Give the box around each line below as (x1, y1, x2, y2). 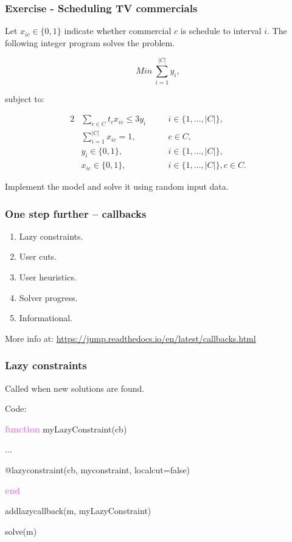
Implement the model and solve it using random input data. (5, 180, 229, 193)
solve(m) (5, 524, 37, 537)
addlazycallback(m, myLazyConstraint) (5, 504, 151, 517)
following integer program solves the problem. (5, 36, 175, 49)
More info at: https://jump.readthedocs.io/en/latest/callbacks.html (5, 332, 256, 344)
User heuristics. (19, 271, 77, 283)
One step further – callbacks (5, 206, 147, 221)
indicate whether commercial (64, 24, 172, 37)
